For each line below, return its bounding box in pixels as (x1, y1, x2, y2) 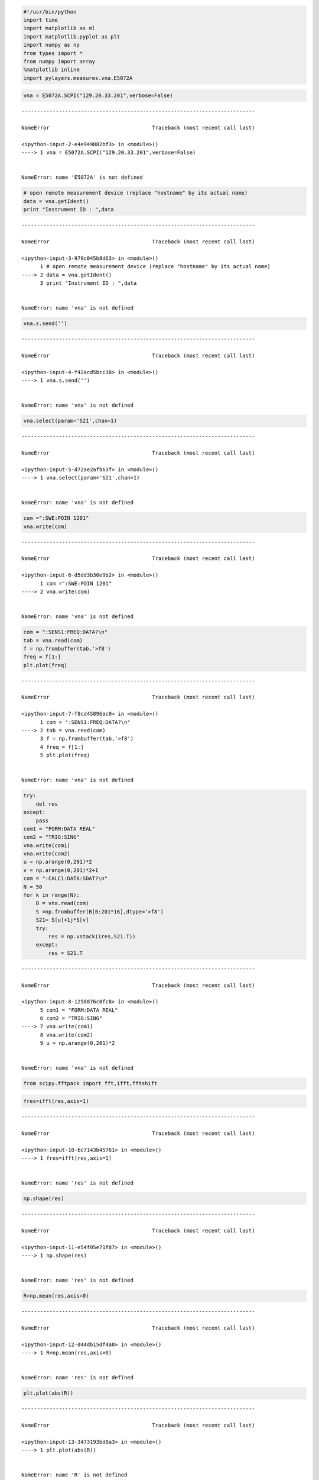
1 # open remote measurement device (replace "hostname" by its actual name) (40, 263, 271, 270)
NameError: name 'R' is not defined (21, 1472, 128, 1478)
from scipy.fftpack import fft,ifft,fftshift (23, 1080, 158, 1087)
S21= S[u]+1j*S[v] (35, 916, 89, 924)
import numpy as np (23, 41, 80, 49)
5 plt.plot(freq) (40, 752, 90, 759)
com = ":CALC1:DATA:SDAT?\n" (23, 875, 108, 882)
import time (23, 17, 58, 23)
